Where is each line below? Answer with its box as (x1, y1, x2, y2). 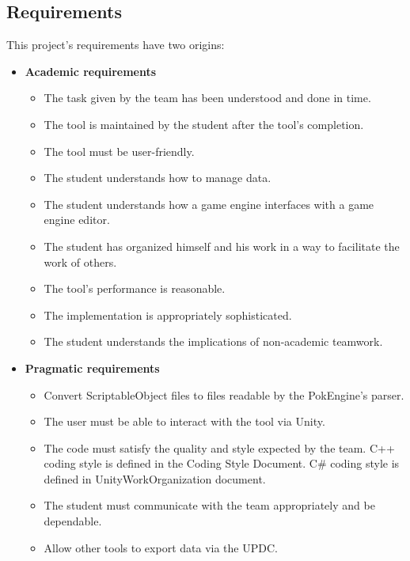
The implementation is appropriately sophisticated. (44, 306, 292, 323)
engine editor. (44, 211, 110, 228)
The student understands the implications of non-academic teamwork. (44, 333, 383, 350)
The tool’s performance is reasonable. (44, 280, 226, 297)
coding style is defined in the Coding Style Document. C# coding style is (44, 455, 400, 472)
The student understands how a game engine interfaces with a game (44, 195, 374, 212)
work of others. (44, 253, 117, 270)
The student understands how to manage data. (44, 169, 271, 186)
